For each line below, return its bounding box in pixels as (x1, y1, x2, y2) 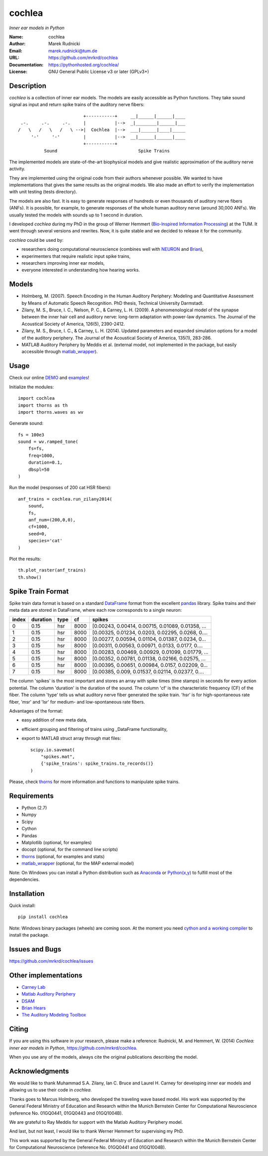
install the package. (9, 932, 50, 938)
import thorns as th (18, 402, 68, 408)
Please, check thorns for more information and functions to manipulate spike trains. (9, 779, 180, 785)
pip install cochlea (18, 914, 68, 920)
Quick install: (9, 902, 36, 908)
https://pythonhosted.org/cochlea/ (48, 62, 119, 68)
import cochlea (18, 395, 55, 401)
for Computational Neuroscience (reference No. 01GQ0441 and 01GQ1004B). (9, 1145, 166, 1151)
